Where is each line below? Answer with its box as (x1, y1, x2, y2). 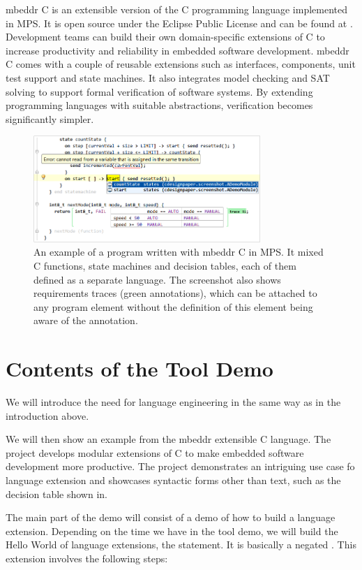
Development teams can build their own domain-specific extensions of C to (6, 29, 325, 44)
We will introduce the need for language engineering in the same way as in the (6, 395, 341, 409)
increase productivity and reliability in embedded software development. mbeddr (6, 43, 349, 57)
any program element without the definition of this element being (33, 299, 313, 314)
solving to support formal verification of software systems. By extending (6, 84, 313, 98)
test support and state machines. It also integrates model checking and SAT (6, 70, 330, 85)
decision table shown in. (6, 486, 107, 501)
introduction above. (6, 408, 89, 423)
